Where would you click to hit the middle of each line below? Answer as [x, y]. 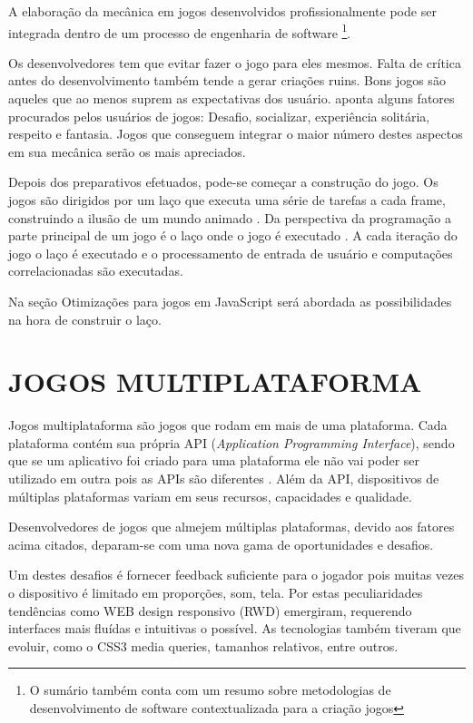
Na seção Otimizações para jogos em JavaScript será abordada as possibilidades [230, 301]
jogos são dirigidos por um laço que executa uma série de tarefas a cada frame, [227, 200]
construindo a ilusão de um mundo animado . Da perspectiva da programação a [230, 217]
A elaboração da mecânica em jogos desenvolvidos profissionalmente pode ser [222, 11]
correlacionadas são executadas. [96, 271]
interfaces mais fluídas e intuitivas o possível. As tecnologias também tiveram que [235, 628]
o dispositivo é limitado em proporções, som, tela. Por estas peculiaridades [216, 593]
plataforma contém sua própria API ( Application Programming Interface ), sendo [232, 442]
